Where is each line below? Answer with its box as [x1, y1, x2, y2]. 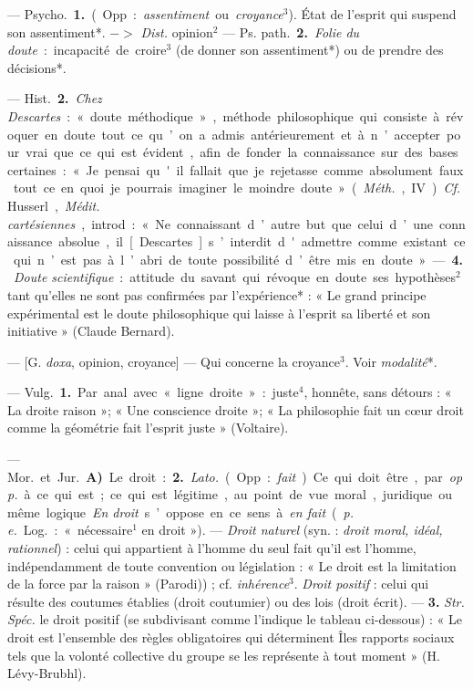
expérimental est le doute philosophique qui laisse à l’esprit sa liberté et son [7, 303, 431, 322]
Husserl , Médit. [7, 195, 100, 214]
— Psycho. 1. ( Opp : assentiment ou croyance [7, 5, 283, 23]
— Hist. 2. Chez [7, 89, 102, 108]
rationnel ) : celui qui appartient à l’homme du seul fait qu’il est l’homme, [7, 538, 416, 558]
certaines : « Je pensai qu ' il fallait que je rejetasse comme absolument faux [7, 160, 464, 179]
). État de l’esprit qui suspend [288, 5, 457, 23]
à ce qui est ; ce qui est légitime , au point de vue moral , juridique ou [24, 485, 453, 504]
